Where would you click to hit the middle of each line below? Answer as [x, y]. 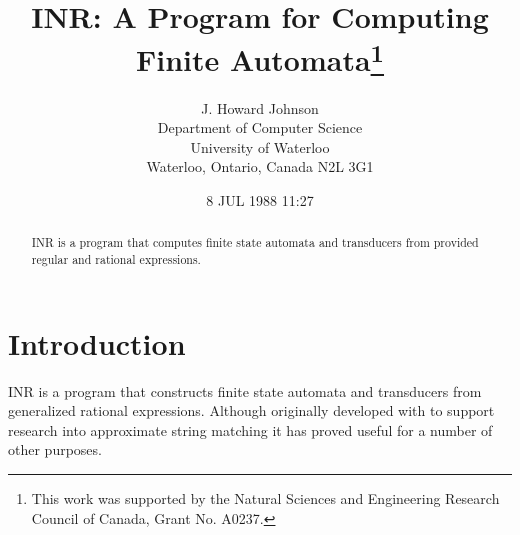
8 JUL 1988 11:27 [260, 200]
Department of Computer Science [260, 127]
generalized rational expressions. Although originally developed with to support [251, 410]
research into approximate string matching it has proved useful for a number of [250, 429]
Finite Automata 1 [260, 57]
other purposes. [55, 449]
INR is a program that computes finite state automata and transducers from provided [255, 242]
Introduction [97, 342]
